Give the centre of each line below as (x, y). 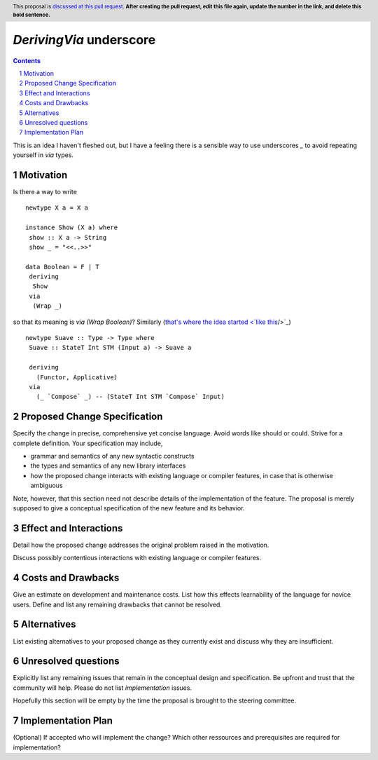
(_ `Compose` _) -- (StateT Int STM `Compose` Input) (131, 397)
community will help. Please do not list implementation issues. (103, 688)
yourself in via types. (43, 155)
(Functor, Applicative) (77, 377)
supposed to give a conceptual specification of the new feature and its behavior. (129, 508)
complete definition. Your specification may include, (88, 443)
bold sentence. (31, 15)
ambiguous (47, 486)
